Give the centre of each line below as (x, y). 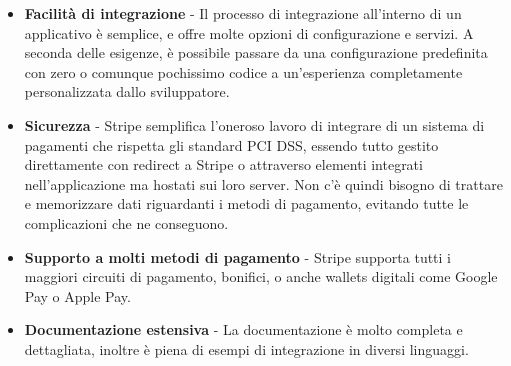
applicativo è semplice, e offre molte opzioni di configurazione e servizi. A (249, 32)
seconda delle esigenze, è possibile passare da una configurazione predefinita (256, 52)
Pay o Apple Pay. (77, 295)
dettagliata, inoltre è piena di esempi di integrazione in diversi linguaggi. (246, 348)
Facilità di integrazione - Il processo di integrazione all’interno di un (243, 13)
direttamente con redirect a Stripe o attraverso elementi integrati (223, 164)
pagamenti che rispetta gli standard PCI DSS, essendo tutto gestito (231, 144)
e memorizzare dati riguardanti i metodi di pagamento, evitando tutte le (246, 203)
